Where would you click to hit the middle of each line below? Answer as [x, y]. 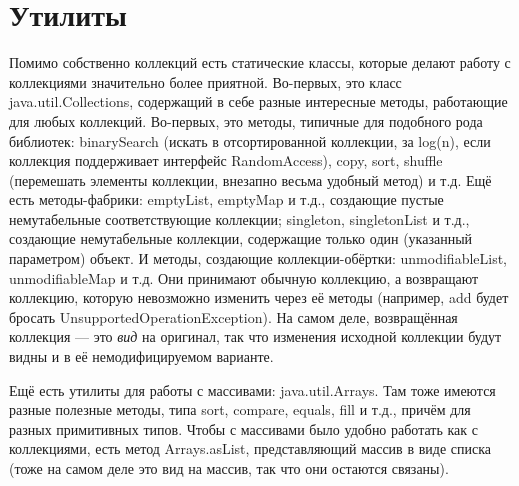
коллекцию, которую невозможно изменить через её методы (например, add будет [259, 297]
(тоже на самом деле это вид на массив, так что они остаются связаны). [229, 468]
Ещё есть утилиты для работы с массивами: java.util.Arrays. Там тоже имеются [252, 389]
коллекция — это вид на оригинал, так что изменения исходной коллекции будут [255, 336]
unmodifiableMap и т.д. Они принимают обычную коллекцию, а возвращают [244, 277]
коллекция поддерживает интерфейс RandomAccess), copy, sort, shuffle [226, 160]
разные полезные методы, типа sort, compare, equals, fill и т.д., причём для [240, 409]
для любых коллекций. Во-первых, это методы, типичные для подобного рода [246, 120]
